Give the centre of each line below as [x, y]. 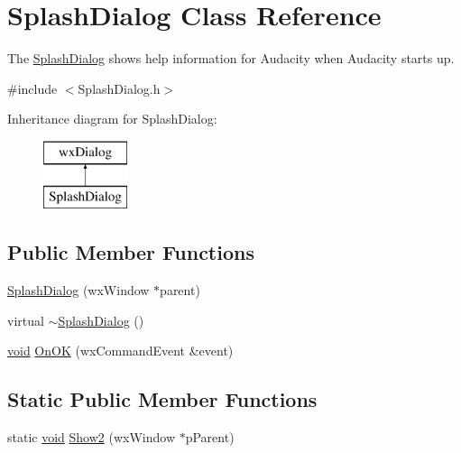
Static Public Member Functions [162, 399]
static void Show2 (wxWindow [92, 437]
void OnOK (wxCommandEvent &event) [120, 351]
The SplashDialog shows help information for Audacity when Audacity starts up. [231, 58]
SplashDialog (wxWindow [78, 290]
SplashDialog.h [119, 88]
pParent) [210, 437]
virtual [26, 320]
